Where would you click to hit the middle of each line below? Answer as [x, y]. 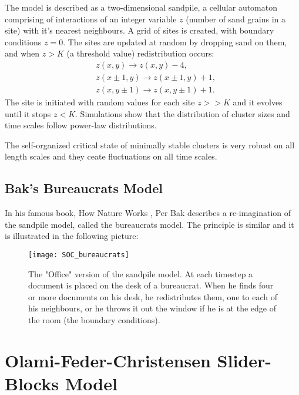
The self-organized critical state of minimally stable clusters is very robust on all [150, 145]
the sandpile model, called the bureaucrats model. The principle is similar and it [149, 224]
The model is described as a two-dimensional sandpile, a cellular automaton [141, 7]
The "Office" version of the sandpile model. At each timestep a [141, 273]
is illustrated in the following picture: [72, 236]
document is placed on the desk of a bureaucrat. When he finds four [151, 285]
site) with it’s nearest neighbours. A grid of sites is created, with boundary [140, 30]
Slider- [244, 360]
